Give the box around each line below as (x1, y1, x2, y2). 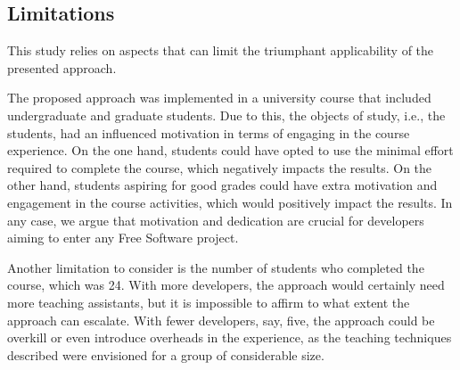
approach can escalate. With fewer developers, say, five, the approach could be (7, 310, 435, 329)
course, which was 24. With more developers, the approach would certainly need (7, 275, 445, 294)
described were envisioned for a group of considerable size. (7, 345, 324, 364)
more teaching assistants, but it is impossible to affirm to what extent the (7, 292, 410, 311)
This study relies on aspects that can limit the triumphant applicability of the (7, 41, 434, 60)
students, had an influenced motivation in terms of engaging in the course (7, 123, 410, 142)
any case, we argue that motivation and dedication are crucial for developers (7, 210, 424, 229)
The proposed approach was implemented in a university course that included (7, 88, 431, 107)
